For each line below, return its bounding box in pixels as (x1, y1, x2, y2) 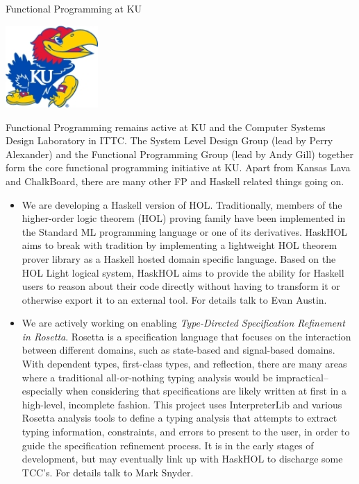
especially (22, 383, 63, 398)
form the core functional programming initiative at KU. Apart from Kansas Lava (6, 160, 351, 175)
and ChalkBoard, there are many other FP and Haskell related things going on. (6, 173, 344, 188)
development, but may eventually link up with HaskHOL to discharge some (22, 451, 343, 466)
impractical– (276, 370, 328, 384)
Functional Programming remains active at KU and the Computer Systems (6, 119, 326, 134)
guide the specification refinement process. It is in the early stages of (22, 438, 314, 452)
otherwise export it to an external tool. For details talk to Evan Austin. (22, 292, 327, 306)
